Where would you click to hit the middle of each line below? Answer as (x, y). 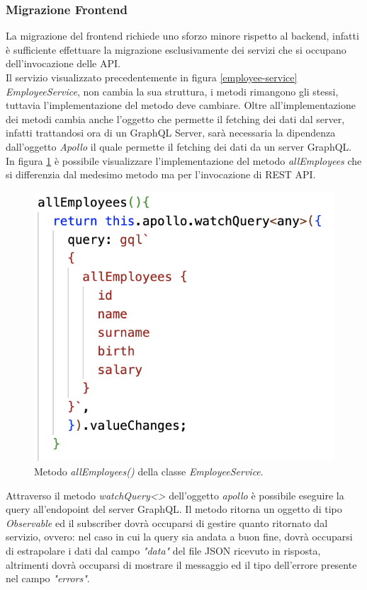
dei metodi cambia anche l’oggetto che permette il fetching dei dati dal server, (175, 118)
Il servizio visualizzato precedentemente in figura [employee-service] (152, 77)
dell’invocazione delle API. (63, 63)
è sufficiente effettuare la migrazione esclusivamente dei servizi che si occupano (176, 49)
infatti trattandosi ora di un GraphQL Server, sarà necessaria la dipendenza (171, 133)
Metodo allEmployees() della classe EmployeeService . (149, 471)
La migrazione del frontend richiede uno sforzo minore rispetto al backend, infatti (182, 36)
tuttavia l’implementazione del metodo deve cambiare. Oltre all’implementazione (181, 105)
